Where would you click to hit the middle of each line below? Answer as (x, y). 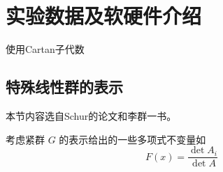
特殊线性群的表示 (64, 87)
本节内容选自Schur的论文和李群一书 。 (91, 115)
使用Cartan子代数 (45, 49)
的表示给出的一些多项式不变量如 (132, 139)
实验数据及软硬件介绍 (104, 16)
